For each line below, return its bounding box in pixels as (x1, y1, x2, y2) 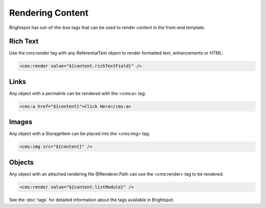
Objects (9, 158, 34, 166)
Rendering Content (9, 7, 89, 18)
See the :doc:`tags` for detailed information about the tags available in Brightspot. (9, 197, 174, 203)
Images (9, 118, 33, 126)
